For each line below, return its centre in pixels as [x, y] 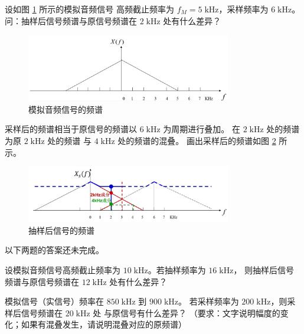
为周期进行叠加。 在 [202, 129]
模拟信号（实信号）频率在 [54, 301]
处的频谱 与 [70, 140]
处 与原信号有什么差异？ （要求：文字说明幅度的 [187, 312]
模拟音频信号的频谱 [66, 109]
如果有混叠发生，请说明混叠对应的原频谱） [104, 324]
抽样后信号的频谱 [61, 230]
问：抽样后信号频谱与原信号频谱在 [71, 20]
